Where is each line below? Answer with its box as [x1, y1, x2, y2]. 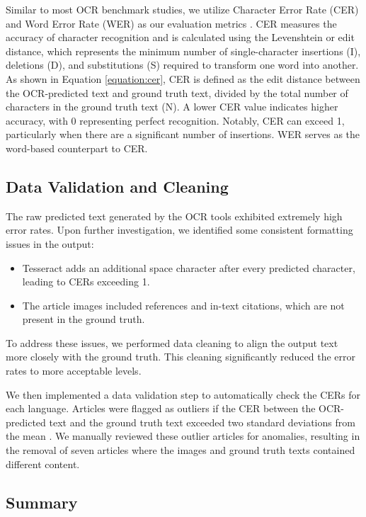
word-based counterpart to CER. [6, 140, 148, 155]
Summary [6, 491, 78, 513]
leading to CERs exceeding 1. [22, 274, 150, 289]
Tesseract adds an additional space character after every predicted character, [22, 260, 355, 275]
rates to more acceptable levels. [6, 363, 142, 378]
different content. [6, 456, 80, 471]
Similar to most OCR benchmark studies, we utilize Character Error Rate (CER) [6, 2, 359, 16]
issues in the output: [6, 236, 94, 251]
